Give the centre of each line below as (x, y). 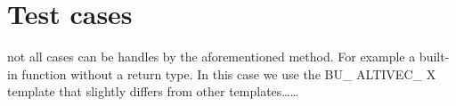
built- (434, 57)
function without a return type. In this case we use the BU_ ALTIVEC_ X (229, 73)
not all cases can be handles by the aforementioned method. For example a (212, 57)
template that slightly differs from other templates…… (153, 91)
